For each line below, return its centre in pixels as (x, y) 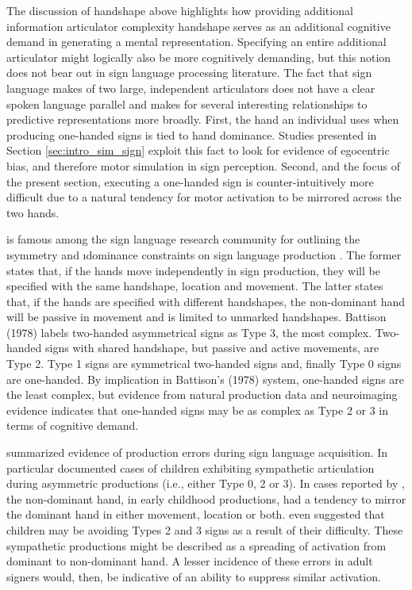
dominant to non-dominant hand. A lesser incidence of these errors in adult (190, 561)
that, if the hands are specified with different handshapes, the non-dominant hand (206, 301)
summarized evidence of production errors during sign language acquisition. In (197, 452)
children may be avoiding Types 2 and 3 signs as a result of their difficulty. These (205, 530)
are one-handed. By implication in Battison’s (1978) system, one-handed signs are (206, 379)
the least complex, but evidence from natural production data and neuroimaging (202, 395)
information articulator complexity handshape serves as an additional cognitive (198, 26)
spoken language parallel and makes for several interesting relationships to (187, 103)
